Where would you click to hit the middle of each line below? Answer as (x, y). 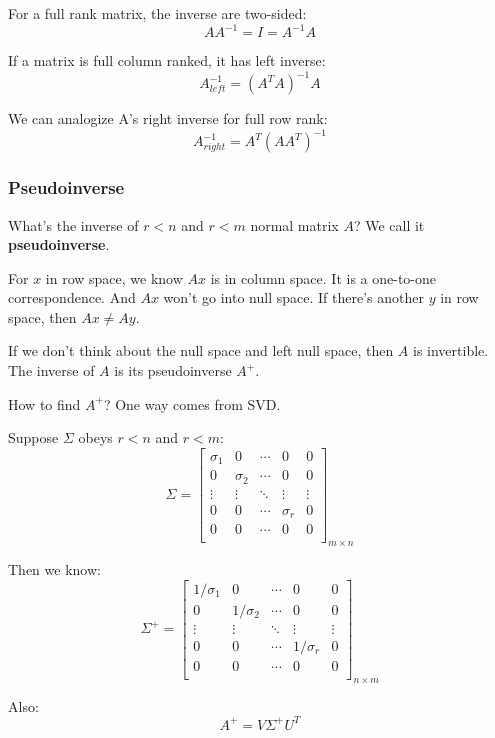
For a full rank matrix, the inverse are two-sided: (157, 13)
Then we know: (54, 569)
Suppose (33, 437)
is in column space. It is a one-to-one (323, 277)
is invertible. (451, 350)
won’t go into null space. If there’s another (293, 297)
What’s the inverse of (73, 224)
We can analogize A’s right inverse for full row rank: (168, 118)
